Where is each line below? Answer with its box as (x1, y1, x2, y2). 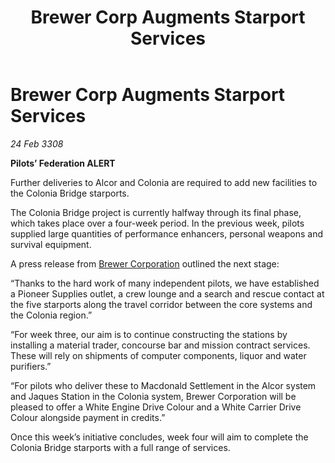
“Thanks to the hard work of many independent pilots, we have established (10, 277, 320, 289)
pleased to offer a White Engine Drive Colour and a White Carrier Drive (10, 401, 302, 413)
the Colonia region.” (10, 309, 93, 321)
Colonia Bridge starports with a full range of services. (10, 441, 231, 453)
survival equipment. (10, 238, 92, 250)
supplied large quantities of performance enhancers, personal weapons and (10, 227, 324, 240)
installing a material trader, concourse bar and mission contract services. (10, 339, 311, 351)
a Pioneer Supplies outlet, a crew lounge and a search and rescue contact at (10, 287, 325, 300)
